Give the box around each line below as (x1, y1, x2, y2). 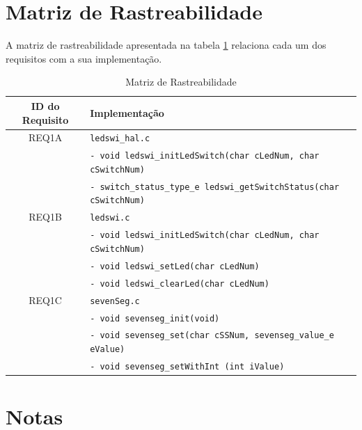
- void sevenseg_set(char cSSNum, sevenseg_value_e (90, 331, 334, 341)
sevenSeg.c (90, 296, 140, 306)
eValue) (90, 344, 125, 355)
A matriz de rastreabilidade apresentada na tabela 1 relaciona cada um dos (6, 38, 326, 52)
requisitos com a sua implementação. (6, 51, 162, 65)
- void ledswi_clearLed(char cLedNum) (90, 278, 269, 289)
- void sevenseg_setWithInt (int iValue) (90, 362, 285, 372)
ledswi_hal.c (90, 134, 150, 144)
